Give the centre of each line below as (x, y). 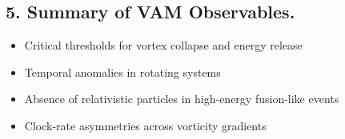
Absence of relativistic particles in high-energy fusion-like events (182, 99)
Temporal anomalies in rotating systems (122, 71)
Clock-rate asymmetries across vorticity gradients (145, 125)
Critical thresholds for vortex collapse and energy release (163, 45)
